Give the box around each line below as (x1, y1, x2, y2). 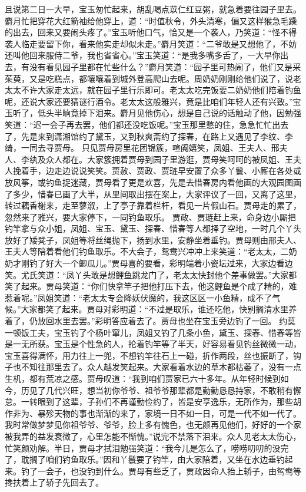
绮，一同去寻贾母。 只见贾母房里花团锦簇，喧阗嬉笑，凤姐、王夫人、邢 (5, 141, 280, 154)
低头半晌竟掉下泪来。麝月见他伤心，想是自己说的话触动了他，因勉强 (37, 107, 301, 119)
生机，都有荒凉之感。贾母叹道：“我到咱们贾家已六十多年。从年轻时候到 (5, 372, 281, 384)
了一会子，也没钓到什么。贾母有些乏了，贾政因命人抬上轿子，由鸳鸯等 (29, 464, 301, 477)
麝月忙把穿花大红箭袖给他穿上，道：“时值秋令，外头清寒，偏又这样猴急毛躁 (5, 14, 297, 27)
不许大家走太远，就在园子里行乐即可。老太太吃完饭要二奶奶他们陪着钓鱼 (21, 84, 301, 96)
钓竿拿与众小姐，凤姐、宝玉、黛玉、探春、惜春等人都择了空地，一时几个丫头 (5, 222, 301, 235)
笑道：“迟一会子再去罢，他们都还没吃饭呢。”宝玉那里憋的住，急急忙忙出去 (5, 118, 289, 130)
